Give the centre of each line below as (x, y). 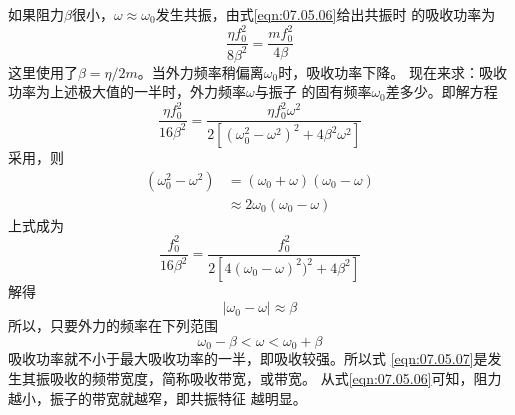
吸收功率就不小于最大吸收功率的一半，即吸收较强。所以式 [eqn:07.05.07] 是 (248, 358)
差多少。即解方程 (441, 91)
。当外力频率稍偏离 (200, 71)
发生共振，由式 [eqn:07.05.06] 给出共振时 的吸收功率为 (325, 14)
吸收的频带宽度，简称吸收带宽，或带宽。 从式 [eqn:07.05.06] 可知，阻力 (275, 377)
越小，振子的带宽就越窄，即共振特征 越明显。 (157, 397)
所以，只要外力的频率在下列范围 (113, 325)
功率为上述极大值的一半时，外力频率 (127, 91)
